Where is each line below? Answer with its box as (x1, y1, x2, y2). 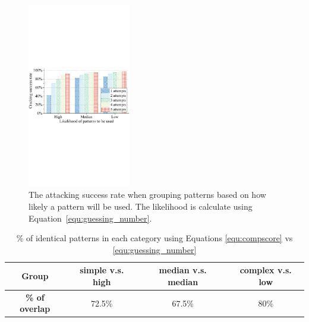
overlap (20, 302, 51, 315)
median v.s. (159, 264, 207, 276)
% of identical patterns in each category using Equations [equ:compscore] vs (16, 232, 293, 244)
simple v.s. (80, 264, 124, 276)
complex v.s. (239, 264, 292, 276)
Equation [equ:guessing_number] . (29, 211, 152, 224)
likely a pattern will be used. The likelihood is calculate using (29, 200, 253, 212)
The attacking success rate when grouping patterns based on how (29, 188, 266, 201)
